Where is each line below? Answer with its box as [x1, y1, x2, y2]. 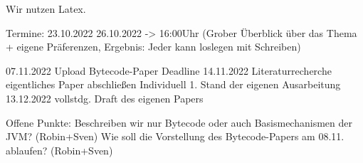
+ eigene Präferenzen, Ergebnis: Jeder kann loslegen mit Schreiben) [6, 39, 301, 54]
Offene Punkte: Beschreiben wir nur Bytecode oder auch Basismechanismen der [6, 115, 352, 130]
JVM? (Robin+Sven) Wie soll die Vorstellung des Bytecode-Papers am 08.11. [6, 129, 344, 144]
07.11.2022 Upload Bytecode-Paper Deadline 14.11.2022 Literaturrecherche [6, 63, 332, 78]
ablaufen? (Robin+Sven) [6, 142, 113, 157]
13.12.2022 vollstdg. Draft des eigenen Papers [6, 90, 204, 105]
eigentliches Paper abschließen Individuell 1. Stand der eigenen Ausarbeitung [6, 77, 341, 92]
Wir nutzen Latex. [6, 1, 86, 16]
